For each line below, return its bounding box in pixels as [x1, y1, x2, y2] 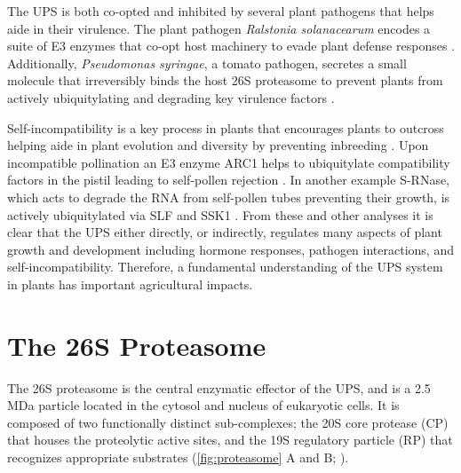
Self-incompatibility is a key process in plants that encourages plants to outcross [7, 118, 444, 137]
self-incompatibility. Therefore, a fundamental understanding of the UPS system [7, 257, 443, 276]
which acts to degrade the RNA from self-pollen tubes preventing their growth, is [7, 187, 450, 206]
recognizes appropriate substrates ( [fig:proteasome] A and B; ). [7, 448, 349, 466]
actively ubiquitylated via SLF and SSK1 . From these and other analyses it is [7, 205, 433, 224]
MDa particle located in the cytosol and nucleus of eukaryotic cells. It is [7, 396, 400, 414]
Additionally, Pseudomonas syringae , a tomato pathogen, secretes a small [7, 53, 407, 72]
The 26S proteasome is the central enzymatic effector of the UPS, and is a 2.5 [7, 378, 431, 397]
